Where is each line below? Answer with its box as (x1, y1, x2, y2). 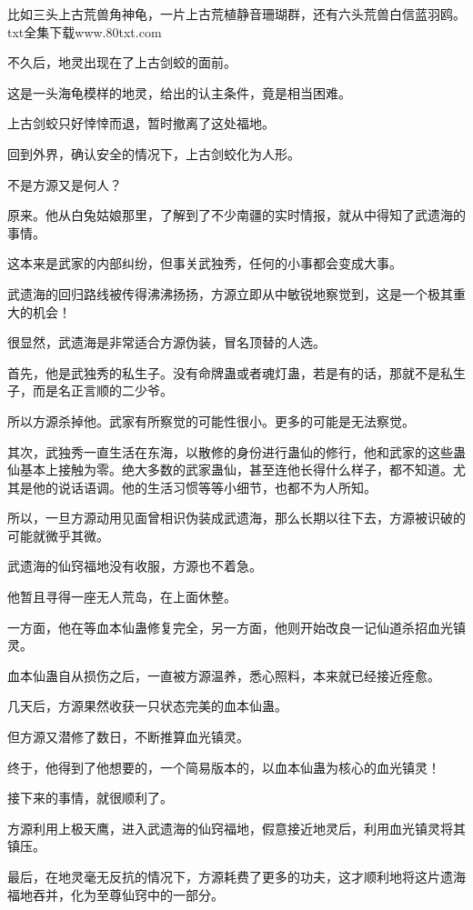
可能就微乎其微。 (7, 525, 109, 545)
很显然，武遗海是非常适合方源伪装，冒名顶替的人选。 (7, 333, 326, 352)
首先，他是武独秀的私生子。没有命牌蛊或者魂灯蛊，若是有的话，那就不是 (7, 363, 440, 382)
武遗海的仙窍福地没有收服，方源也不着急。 (7, 556, 262, 575)
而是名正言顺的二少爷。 (32, 381, 173, 400)
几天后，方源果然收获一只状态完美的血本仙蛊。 (7, 696, 287, 715)
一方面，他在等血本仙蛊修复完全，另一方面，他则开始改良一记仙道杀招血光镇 (7, 617, 466, 636)
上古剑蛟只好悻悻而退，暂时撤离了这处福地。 (7, 114, 275, 133)
